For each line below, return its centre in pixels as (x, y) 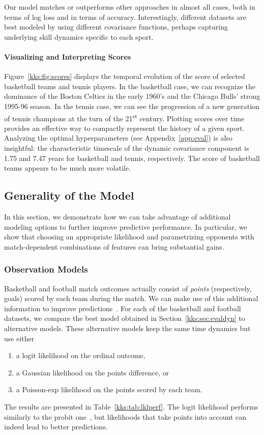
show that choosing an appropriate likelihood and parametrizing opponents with (129, 237)
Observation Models (46, 269)
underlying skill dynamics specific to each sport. (79, 36)
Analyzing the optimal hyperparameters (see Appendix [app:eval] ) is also (118, 138)
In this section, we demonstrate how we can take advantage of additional (118, 216)
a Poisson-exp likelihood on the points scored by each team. (109, 389)
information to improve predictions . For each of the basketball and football (123, 308)
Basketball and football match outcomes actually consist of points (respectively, (128, 288)
